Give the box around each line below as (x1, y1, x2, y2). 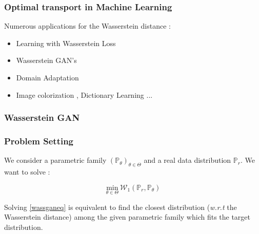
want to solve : (4, 166, 50, 177)
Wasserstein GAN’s (16, 55, 77, 66)
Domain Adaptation (16, 72, 79, 82)
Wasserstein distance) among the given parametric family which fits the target (4, 211, 251, 222)
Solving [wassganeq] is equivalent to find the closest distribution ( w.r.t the (4, 201, 237, 212)
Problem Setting (4, 134, 74, 147)
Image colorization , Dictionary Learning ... (16, 89, 153, 100)
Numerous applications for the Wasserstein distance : (4, 20, 171, 31)
